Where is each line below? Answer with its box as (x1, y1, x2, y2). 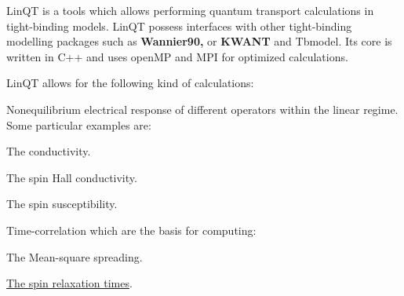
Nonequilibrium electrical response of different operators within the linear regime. (6, 100, 399, 117)
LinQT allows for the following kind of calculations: (6, 75, 254, 91)
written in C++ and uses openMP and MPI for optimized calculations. (6, 48, 348, 64)
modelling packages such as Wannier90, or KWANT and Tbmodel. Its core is (6, 33, 392, 49)
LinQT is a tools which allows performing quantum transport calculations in (6, 2, 374, 18)
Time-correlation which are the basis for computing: (6, 221, 257, 238)
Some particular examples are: (6, 116, 151, 133)
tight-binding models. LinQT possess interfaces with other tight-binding (6, 17, 352, 34)
